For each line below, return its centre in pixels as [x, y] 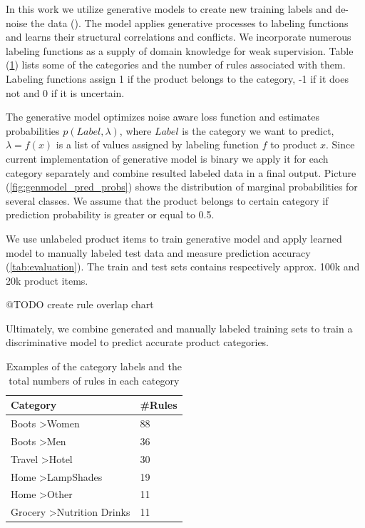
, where [135, 130]
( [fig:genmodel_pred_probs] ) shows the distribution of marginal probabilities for [182, 187]
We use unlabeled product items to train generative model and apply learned [174, 238]
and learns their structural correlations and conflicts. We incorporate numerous [179, 37]
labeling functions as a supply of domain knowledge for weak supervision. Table [180, 50]
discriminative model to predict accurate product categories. [138, 342]
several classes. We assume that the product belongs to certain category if [167, 200]
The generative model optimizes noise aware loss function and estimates [163, 117]
